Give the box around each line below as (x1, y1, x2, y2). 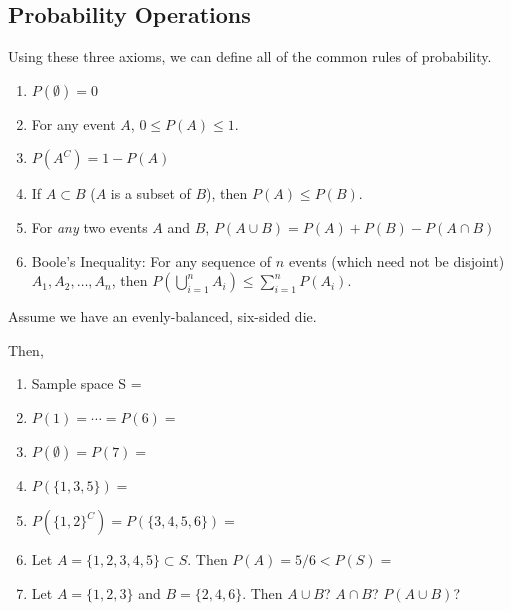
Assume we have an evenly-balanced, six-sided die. (8, 306, 317, 327)
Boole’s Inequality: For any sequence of (31, 250, 272, 271)
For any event (31, 113, 116, 134)
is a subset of (110, 183, 191, 204)
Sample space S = (31, 373, 142, 394)
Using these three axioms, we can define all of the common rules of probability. (8, 46, 492, 67)
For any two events (31, 216, 148, 237)
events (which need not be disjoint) (288, 250, 505, 271)
